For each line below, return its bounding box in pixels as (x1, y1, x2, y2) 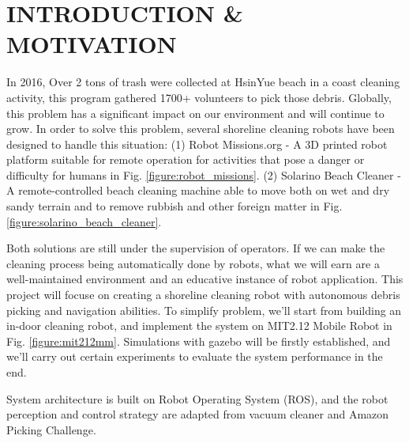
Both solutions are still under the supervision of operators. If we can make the (6, 240, 385, 256)
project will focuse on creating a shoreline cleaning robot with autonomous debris (6, 286, 400, 303)
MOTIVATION (6, 28, 177, 60)
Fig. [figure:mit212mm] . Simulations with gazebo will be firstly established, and (6, 332, 391, 349)
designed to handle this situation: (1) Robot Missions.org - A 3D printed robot (6, 135, 388, 152)
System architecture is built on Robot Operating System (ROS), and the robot (6, 390, 388, 407)
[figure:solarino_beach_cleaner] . (6, 213, 162, 229)
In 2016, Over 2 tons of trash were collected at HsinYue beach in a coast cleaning (6, 74, 400, 90)
